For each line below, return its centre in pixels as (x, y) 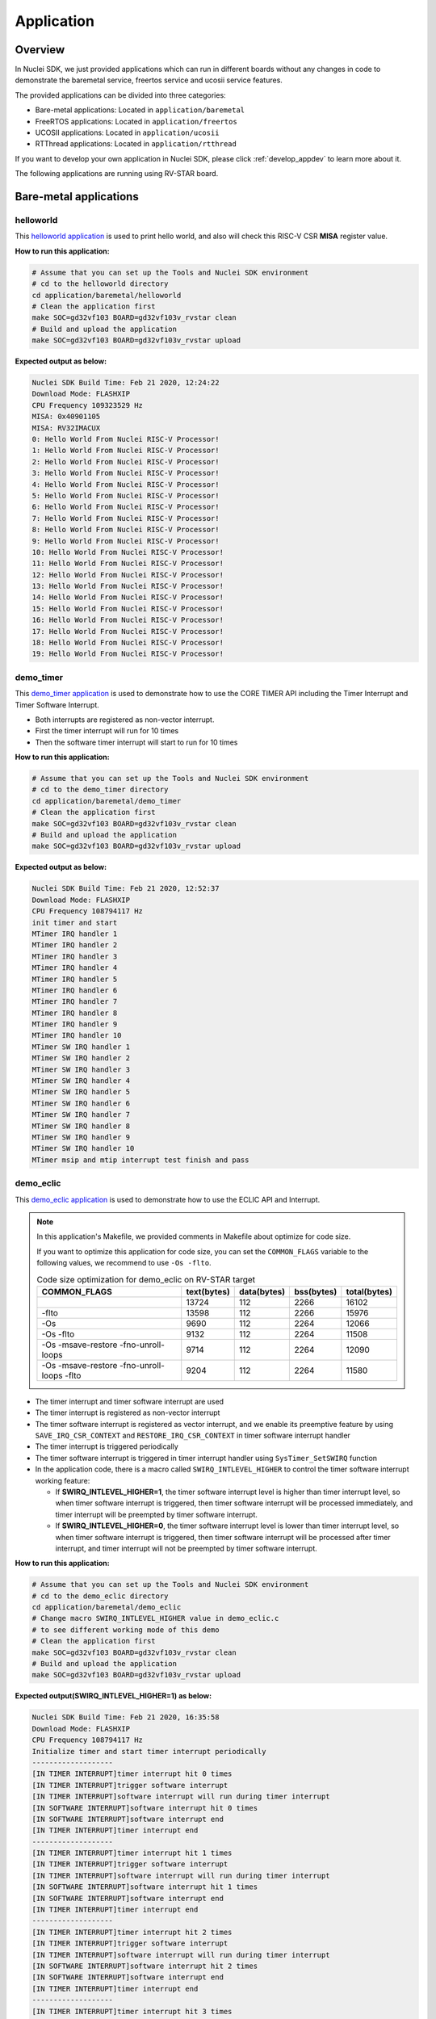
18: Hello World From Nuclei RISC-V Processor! (128, 643)
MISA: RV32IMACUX (66, 428)
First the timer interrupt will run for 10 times (107, 731)
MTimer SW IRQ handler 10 (83, 1148)
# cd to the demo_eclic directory (100, 1596)
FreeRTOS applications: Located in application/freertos (136, 121)
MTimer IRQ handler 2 (75, 945)
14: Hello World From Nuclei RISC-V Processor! (128, 597)
